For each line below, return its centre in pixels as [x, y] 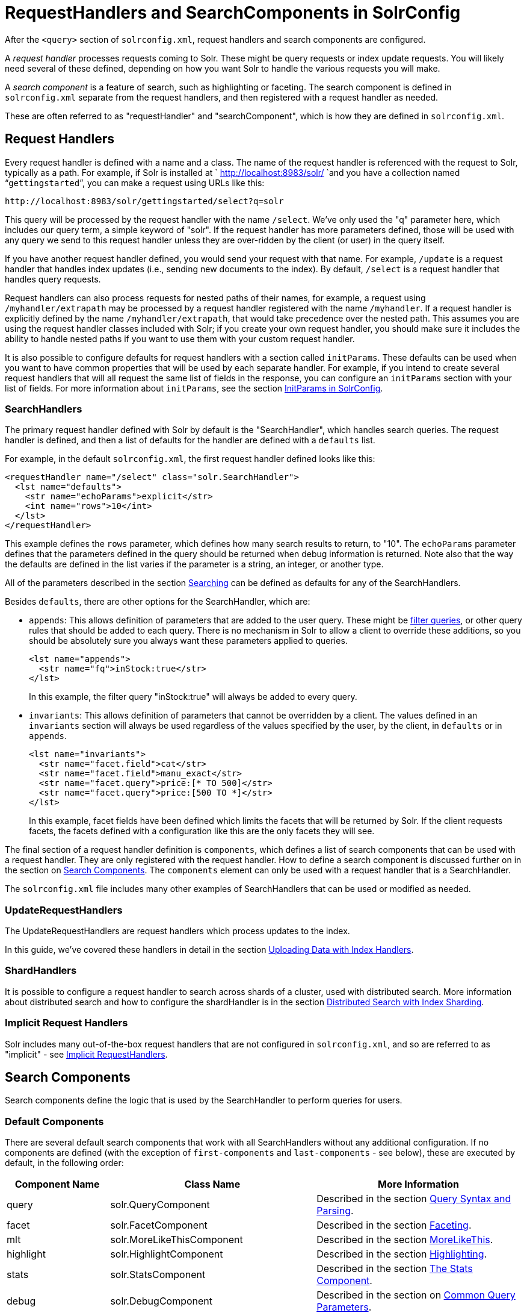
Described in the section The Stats [395, 1269]
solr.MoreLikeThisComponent [177, 1240]
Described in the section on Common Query [416, 1295]
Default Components [54, 1121]
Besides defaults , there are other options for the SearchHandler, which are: [158, 602]
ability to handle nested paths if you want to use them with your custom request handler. [180, 338]
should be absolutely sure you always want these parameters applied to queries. [188, 641]
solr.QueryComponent [160, 1205]
